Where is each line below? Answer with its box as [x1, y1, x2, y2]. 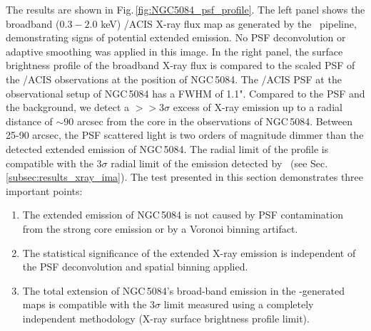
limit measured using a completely [163, 297, 314, 312]
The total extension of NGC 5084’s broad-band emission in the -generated [22, 283, 345, 298]
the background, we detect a [6, 100, 130, 115]
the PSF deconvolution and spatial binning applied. [22, 259, 248, 274]
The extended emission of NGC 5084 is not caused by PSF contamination [22, 207, 343, 222]
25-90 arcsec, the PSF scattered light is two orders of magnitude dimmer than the [6, 127, 364, 142]
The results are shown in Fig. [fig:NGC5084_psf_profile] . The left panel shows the [6, 2, 365, 16]
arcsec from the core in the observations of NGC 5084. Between [76, 113, 352, 128]
